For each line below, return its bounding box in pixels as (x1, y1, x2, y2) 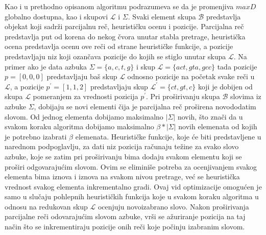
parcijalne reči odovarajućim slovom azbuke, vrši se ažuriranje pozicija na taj (5, 211, 246, 222)
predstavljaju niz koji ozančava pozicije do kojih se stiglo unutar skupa (5, 51, 226, 61)
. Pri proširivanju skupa (146, 91, 220, 102)
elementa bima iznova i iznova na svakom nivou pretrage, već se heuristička (5, 171, 240, 182)
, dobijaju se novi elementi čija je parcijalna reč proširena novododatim (34, 101, 256, 111)
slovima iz (230, 91, 261, 102)
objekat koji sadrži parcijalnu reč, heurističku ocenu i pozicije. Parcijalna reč (5, 21, 244, 32)
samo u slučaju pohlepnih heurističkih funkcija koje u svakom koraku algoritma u (5, 191, 259, 202)
